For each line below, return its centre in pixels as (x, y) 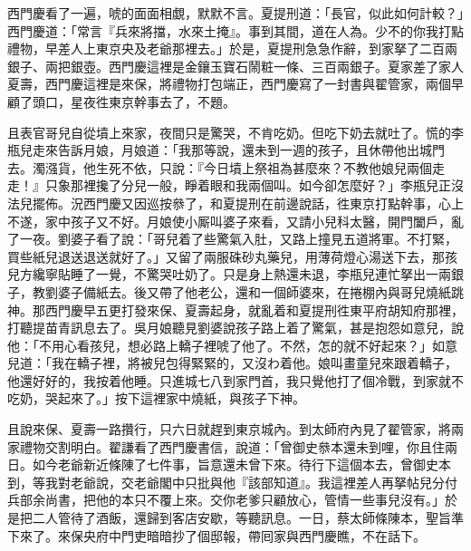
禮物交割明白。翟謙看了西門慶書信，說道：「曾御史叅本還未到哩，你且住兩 (238, 446)
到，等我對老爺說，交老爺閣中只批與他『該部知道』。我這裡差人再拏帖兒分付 (232, 482)
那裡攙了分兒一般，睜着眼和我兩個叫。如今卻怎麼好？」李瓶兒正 (260, 185)
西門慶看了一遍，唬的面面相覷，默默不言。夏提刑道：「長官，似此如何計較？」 (235, 13)
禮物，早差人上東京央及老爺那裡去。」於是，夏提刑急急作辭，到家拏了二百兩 (232, 48)
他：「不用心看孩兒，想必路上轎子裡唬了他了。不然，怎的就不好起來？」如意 (232, 345)
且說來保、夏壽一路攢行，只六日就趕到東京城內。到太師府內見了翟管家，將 (229, 429)
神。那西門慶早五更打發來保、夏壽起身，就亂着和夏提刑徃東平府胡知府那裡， (235, 309)
